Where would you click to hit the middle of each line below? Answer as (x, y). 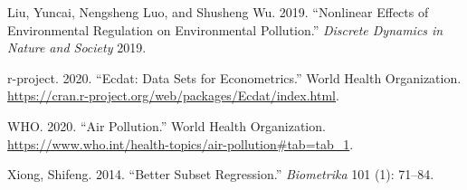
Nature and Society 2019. (77, 47)
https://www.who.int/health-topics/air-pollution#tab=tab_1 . (181, 143)
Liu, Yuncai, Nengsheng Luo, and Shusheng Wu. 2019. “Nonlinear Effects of (218, 12)
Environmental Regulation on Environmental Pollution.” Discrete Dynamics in (225, 29)
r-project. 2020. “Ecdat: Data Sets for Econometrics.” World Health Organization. (234, 77)
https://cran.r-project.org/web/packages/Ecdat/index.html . (173, 95)
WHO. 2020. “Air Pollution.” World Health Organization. (167, 125)
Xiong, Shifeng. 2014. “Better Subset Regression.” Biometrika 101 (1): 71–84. (221, 174)
